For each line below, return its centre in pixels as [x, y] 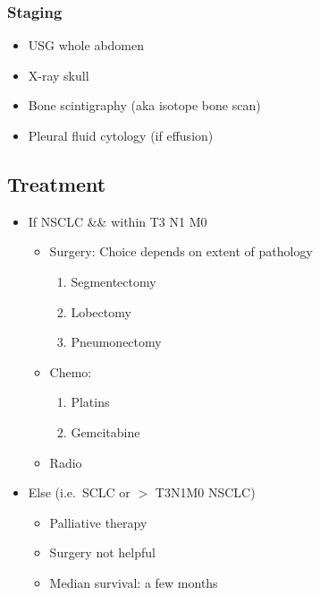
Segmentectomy [114, 281]
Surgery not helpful [102, 552]
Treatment [57, 183]
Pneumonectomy [116, 342]
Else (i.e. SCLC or [79, 492]
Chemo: [71, 371]
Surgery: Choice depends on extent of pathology [181, 251]
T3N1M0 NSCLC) [205, 492]
